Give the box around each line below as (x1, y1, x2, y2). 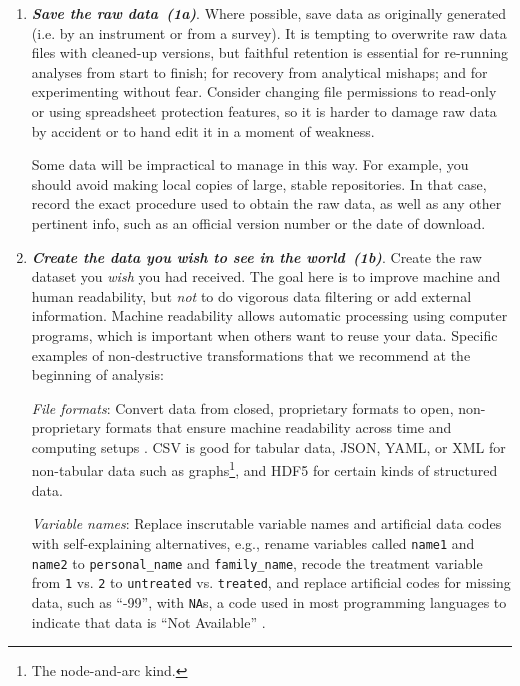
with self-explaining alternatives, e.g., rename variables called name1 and (31, 532, 475, 553)
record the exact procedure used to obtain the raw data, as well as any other (31, 193, 502, 214)
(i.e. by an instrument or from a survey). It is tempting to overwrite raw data (31, 22, 507, 43)
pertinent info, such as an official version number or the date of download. (31, 212, 486, 233)
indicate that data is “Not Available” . (31, 611, 266, 632)
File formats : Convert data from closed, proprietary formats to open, (31, 397, 454, 418)
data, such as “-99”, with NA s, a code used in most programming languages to (31, 591, 507, 612)
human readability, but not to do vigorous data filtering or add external (31, 285, 472, 306)
